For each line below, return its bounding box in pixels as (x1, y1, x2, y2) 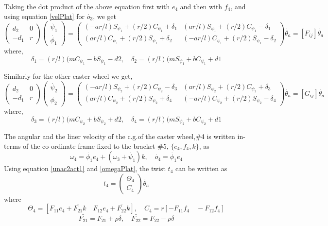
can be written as (175, 163, 227, 174)
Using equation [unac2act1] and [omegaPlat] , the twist (4, 163, 166, 174)
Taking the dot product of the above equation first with (4, 1, 170, 11)
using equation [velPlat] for (4, 11, 85, 21)
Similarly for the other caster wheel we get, (4, 71, 133, 81)
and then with (180, 1, 223, 11)
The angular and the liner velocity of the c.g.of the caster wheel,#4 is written (4, 131, 235, 141)
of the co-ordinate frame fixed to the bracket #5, (22, 140, 169, 151)
